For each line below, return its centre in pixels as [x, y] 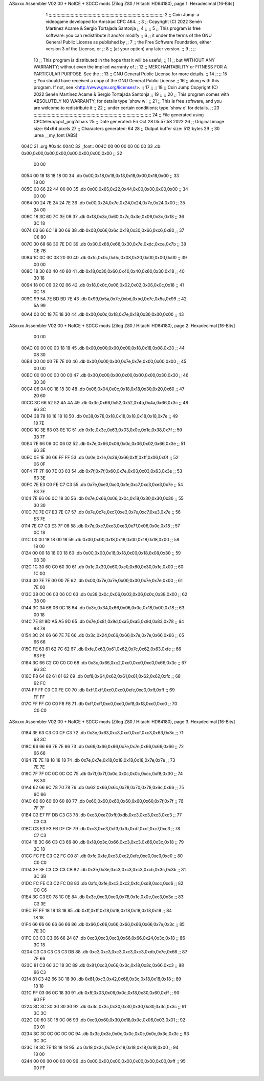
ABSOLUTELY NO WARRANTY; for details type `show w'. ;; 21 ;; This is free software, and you [128, 101]
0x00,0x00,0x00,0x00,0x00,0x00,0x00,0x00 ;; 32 [72, 153]
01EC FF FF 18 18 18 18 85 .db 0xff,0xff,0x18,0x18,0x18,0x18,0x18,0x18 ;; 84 [97, 911]
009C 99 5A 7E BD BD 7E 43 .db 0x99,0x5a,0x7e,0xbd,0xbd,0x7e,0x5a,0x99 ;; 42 [104, 299]
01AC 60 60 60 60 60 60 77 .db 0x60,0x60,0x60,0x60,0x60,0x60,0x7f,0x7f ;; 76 [102, 801]
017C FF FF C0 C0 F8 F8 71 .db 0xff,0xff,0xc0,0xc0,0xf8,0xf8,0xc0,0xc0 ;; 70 [99, 704]
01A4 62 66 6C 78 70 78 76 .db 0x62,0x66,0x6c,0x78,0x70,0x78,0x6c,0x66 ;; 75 [103, 788]
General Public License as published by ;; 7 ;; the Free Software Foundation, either [128, 42]
